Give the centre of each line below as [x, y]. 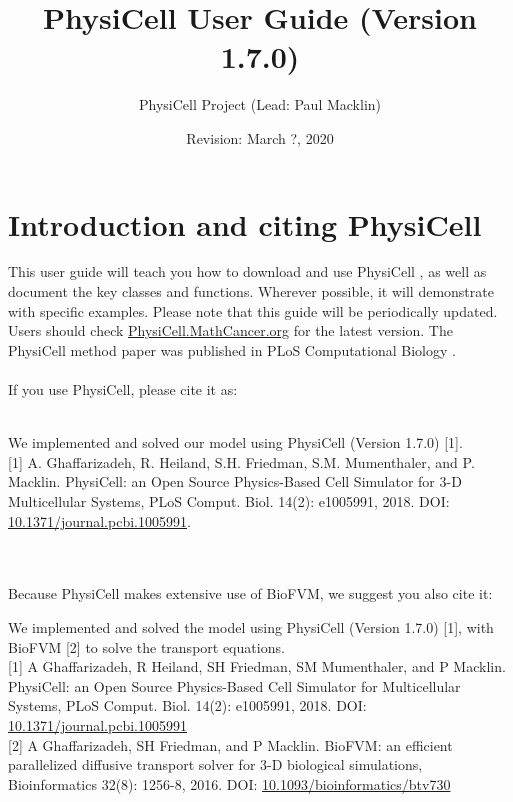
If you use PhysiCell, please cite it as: [123, 389]
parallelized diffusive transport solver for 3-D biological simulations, [215, 764]
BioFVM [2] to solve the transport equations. [146, 646]
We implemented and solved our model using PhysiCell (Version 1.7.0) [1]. [235, 442]
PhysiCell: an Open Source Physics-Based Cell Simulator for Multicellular [234, 685]
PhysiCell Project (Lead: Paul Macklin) [260, 104]
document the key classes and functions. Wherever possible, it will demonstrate [251, 291]
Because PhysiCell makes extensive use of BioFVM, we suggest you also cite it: [250, 593]
